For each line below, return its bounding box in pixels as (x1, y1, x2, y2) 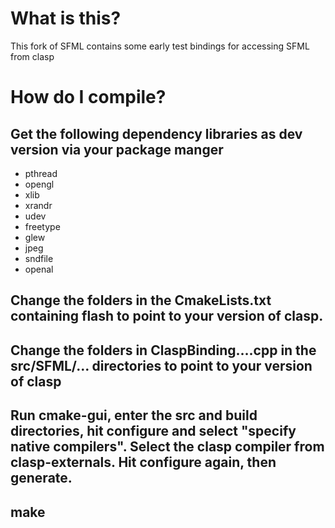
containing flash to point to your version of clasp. (10, 308, 324, 325)
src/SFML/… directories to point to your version (10, 357, 313, 374)
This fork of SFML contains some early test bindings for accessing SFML (10, 40, 310, 52)
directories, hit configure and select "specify (10, 423, 297, 440)
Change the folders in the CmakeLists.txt (10, 292, 272, 309)
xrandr (24, 199, 53, 211)
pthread (24, 167, 58, 179)
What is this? (10, 7, 122, 30)
